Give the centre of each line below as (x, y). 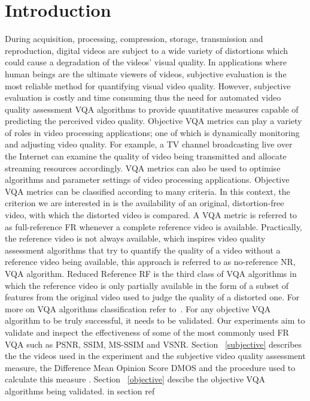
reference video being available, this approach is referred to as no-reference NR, (150, 262)
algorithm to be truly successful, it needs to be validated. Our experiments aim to (155, 320)
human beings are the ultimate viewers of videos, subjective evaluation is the (146, 73)
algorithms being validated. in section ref (80, 391)
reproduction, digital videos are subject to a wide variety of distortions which (147, 50)
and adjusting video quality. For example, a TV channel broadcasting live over (149, 144)
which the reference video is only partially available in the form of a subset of (147, 285)
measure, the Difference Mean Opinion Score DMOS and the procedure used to (150, 367)
